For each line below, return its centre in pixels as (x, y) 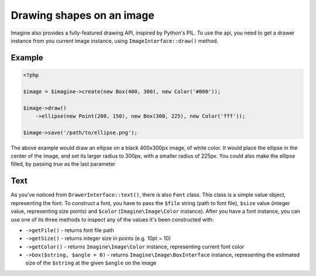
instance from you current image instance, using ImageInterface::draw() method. (115, 40)
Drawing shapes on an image (83, 15)
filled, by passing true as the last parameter (63, 164)
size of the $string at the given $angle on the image (91, 263)
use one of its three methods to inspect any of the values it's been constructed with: (112, 219)
